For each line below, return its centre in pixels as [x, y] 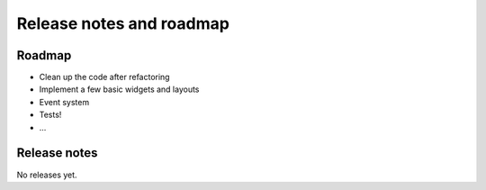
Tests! [50, 115]
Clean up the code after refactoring [104, 77]
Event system [64, 102]
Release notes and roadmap [123, 23]
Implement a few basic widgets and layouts [119, 89]
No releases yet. [47, 175]
